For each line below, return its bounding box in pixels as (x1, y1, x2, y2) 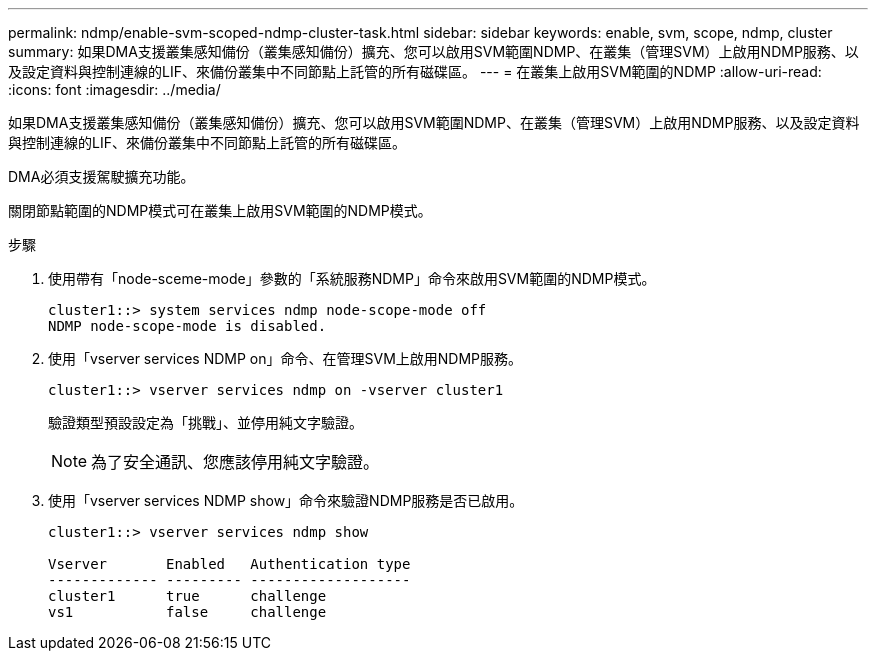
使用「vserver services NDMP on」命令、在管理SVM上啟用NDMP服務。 (48, 350, 523, 367)
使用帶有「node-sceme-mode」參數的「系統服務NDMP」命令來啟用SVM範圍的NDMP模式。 (48, 270, 656, 287)
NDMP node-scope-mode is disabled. (48, 318, 327, 334)
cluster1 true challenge (48, 588, 327, 604)
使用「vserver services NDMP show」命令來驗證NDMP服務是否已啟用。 (48, 492, 524, 509)
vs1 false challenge (48, 604, 327, 620)
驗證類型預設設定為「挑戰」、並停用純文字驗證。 (48, 414, 363, 431)
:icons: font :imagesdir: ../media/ (8, 81, 221, 98)
